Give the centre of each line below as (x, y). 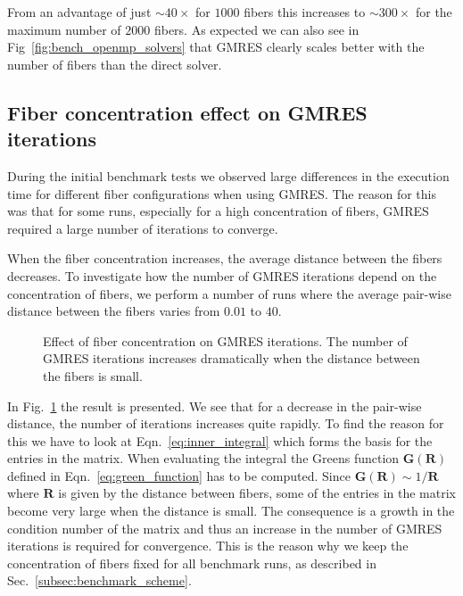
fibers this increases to (305, 12)
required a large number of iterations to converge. (143, 228)
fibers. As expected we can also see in (256, 29)
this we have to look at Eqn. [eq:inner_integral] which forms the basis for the (220, 440)
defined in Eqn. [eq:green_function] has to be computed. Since (179, 475)
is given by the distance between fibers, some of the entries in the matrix (257, 493)
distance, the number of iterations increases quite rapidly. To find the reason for (226, 423)
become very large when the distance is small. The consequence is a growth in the (231, 511)
